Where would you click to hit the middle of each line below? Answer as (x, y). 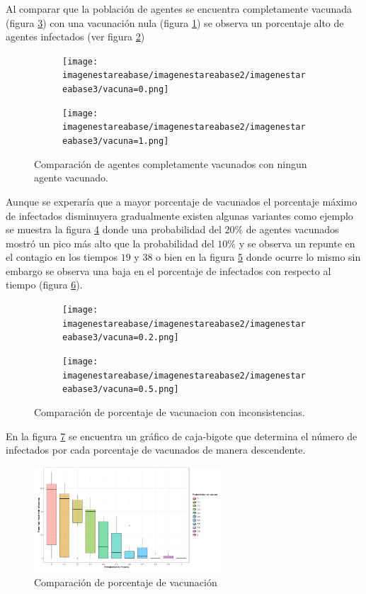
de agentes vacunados (292, 229)
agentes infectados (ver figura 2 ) (75, 37)
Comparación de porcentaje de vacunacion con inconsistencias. (170, 412)
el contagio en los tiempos (62, 257)
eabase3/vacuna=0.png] (116, 90)
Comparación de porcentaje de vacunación (126, 582)
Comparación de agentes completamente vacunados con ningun (171, 163)
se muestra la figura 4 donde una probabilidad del (114, 229)
